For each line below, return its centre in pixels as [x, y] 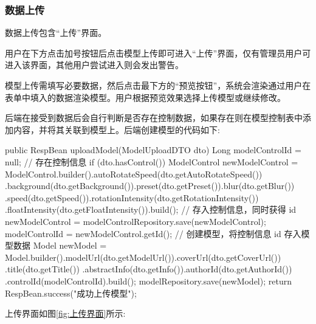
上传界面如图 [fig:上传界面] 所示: [65, 313]
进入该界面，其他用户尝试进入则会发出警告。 [94, 65]
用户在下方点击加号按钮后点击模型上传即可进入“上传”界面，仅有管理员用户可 [158, 53]
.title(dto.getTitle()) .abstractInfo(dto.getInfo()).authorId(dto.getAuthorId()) [149, 269]
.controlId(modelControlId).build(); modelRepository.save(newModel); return [148, 281]
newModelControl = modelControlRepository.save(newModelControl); [136, 221]
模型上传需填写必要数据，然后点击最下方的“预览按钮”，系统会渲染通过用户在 [158, 85]
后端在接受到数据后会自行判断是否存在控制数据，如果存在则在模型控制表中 [154, 118]
